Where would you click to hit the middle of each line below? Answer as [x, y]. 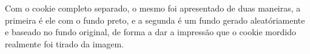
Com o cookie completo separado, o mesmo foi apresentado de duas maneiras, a [153, 8]
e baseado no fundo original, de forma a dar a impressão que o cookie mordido [150, 32]
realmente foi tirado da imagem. [65, 43]
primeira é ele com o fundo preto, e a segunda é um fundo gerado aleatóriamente [155, 20]
